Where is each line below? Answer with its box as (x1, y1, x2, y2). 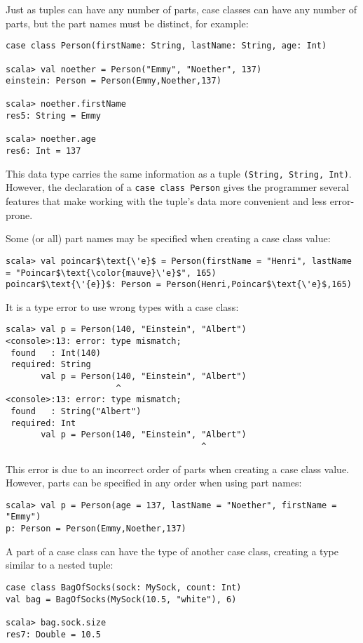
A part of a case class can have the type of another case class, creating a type (6, 543, 338, 558)
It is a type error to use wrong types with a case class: (6, 299, 239, 314)
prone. (6, 207, 33, 222)
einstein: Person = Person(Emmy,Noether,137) (6, 76, 221, 86)
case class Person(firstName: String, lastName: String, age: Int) (6, 41, 327, 51)
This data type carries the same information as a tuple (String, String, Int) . (6, 166, 352, 180)
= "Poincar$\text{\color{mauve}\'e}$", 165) (6, 267, 217, 278)
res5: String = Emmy (6, 111, 102, 121)
